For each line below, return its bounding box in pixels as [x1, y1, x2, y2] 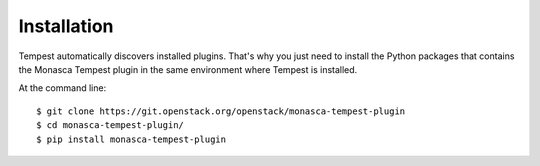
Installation [18, 15, 114, 37]
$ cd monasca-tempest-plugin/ [36, 120, 185, 131]
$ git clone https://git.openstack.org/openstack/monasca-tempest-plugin [36, 105, 406, 117]
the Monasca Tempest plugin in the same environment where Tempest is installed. [18, 63, 358, 75]
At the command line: [18, 82, 107, 94]
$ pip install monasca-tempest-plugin [36, 133, 227, 145]
